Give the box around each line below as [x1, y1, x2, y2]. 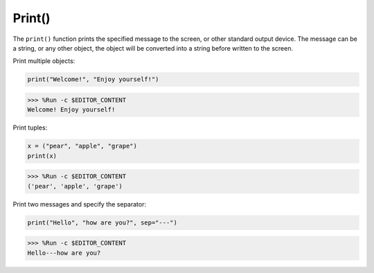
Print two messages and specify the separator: [12, 200, 147, 208]
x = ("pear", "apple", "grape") [27, 142, 138, 150]
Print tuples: [12, 123, 48, 132]
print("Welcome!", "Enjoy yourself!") [27, 76, 159, 83]
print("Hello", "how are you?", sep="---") [27, 218, 178, 227]
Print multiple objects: [12, 57, 75, 65]
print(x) [27, 152, 57, 159]
